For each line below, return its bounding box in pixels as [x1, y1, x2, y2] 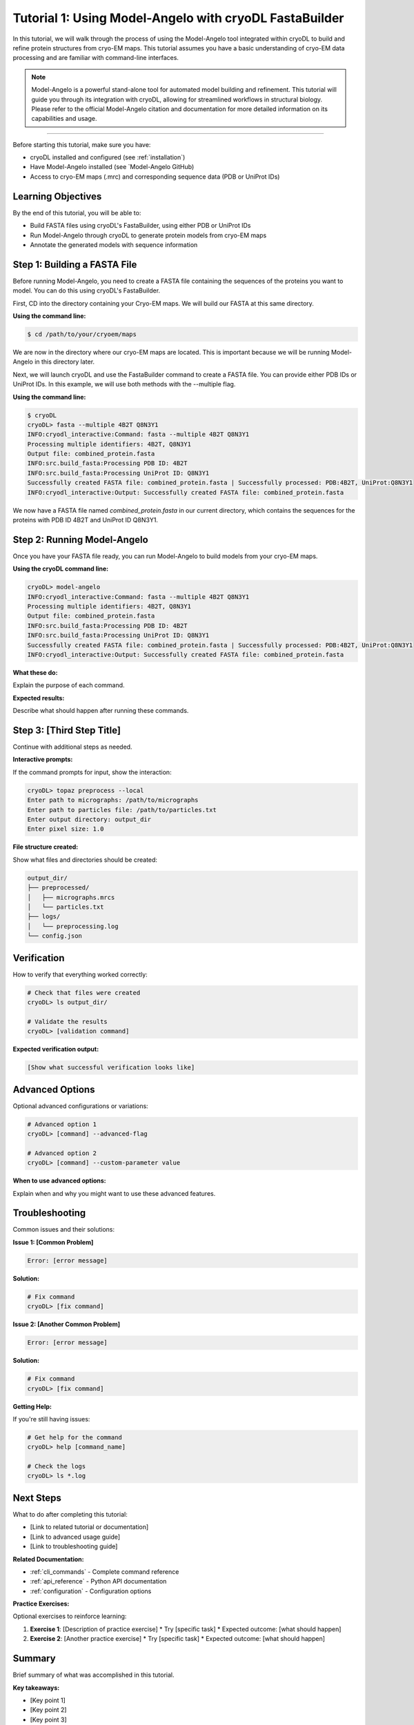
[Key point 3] [30, 1715, 67, 1724]
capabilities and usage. [31, 115, 97, 123]
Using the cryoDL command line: [12, 564, 109, 573]
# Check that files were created [27, 989, 141, 996]
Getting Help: [12, 1402, 52, 1410]
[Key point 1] [30, 1696, 66, 1704]
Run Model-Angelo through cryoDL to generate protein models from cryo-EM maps [30, 231, 267, 239]
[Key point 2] [30, 1706, 67, 1714]
